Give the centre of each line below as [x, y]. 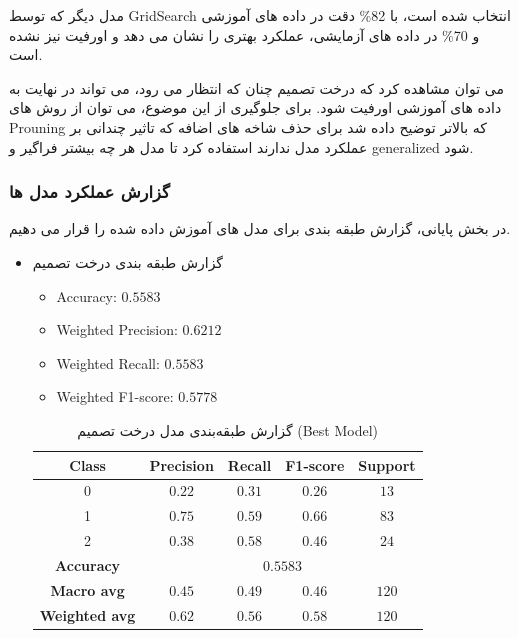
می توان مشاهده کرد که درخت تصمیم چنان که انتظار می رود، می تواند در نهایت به [256, 87]
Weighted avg [87, 614]
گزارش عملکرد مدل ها [89, 191]
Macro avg [87, 589]
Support [387, 464]
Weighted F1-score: [115, 396]
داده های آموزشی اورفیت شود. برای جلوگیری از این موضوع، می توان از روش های [255, 107]
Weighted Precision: [117, 329]
